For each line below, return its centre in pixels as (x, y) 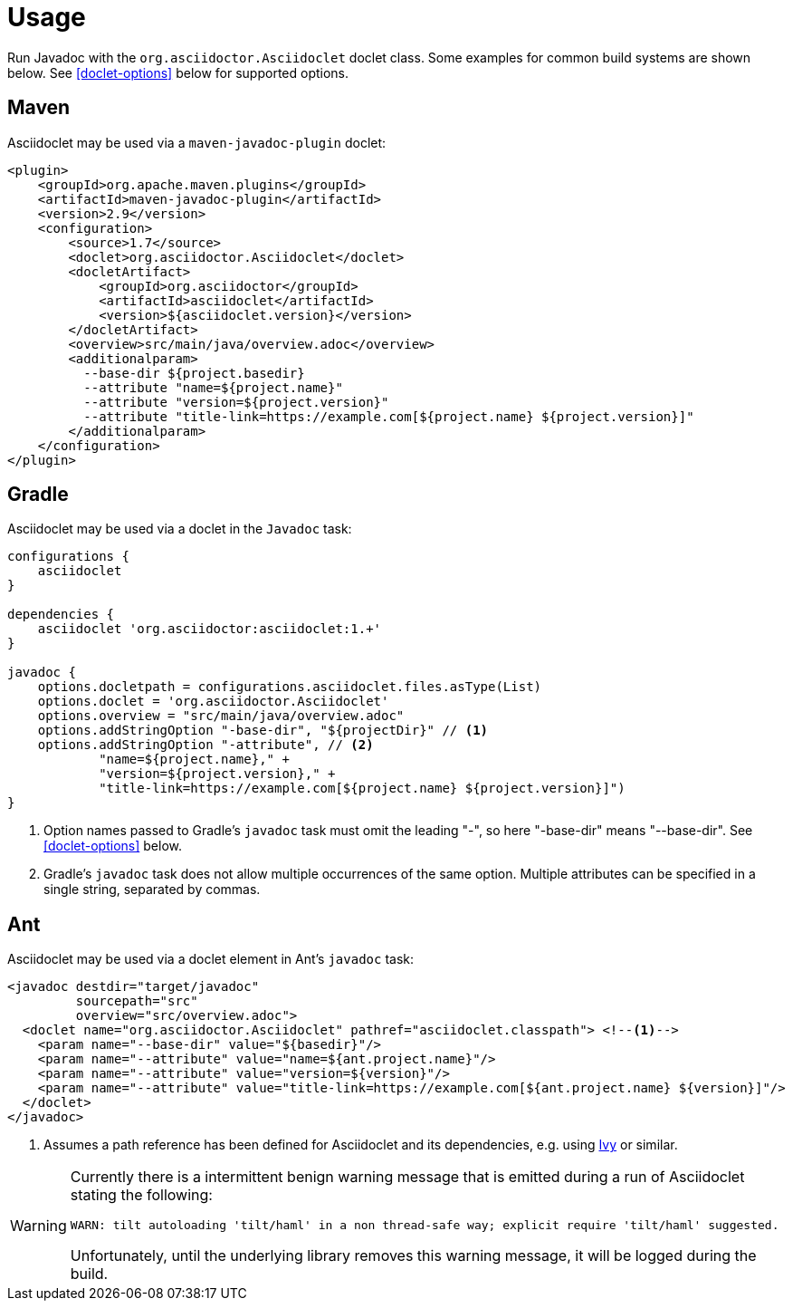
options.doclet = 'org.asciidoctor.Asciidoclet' (213, 702)
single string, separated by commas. (152, 890)
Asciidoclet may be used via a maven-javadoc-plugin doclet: (197, 142)
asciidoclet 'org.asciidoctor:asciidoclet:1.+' (210, 629)
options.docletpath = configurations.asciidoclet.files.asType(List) (290, 687)
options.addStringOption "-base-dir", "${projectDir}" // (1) (263, 731)
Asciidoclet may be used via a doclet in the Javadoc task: (180, 529)
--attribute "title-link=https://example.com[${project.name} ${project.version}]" (389, 416)
